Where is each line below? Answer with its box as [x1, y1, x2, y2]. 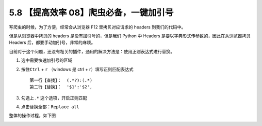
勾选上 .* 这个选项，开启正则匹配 [21, 95, 87, 101]
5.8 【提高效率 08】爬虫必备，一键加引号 [9, 7, 174, 18]
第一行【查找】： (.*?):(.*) [30, 77, 93, 83]
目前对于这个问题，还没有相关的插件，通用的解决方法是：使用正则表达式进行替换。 [9, 48, 175, 54]
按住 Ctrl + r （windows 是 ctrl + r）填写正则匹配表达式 [21, 66, 133, 72]
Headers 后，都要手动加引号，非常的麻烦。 [9, 40, 96, 45]
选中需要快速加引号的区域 [21, 57, 72, 63]
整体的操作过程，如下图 [9, 112, 56, 118]
